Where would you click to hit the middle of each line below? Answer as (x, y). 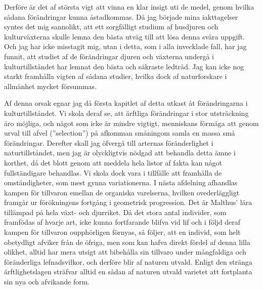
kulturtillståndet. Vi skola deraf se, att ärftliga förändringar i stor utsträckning (126, 113)
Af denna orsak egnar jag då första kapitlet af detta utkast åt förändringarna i (126, 103)
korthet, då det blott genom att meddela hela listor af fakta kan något (113, 162)
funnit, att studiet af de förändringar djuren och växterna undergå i (109, 56)
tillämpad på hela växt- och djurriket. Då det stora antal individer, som (115, 212)
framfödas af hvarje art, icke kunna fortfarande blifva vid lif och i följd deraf (122, 222)
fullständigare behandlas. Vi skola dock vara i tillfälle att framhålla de (113, 172)
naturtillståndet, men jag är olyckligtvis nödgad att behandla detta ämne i (120, 153)
